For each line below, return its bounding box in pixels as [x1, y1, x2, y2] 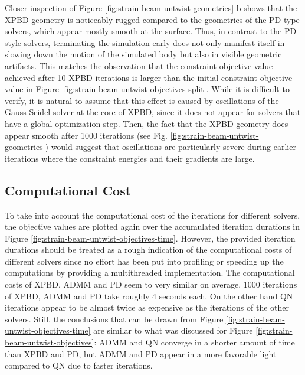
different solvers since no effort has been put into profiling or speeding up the [5, 255, 284, 267]
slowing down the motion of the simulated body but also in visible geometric [5, 48, 282, 60]
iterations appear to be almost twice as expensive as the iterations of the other [5, 301, 290, 314]
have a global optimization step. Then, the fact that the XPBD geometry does [5, 117, 288, 129]
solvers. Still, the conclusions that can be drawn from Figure [5, 312, 224, 325]
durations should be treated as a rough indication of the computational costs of [5, 243, 292, 256]
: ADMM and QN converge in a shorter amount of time [94, 336, 295, 348]
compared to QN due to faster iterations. [5, 359, 153, 371]
